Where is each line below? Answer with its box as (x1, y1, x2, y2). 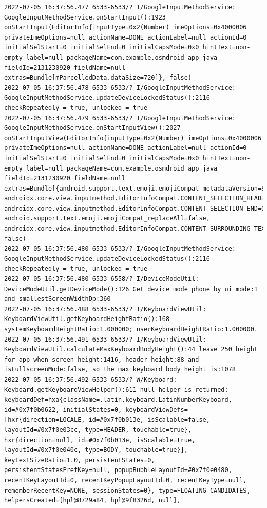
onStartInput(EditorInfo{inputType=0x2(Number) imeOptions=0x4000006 (4, 24, 247, 31)
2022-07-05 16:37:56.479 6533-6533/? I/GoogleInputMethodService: (4, 114, 236, 122)
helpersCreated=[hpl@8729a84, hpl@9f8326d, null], (4, 497, 181, 504)
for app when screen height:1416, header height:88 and (4, 355, 199, 363)
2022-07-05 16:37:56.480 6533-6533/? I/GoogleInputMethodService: (4, 245, 236, 253)
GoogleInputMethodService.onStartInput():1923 (4, 13, 166, 21)
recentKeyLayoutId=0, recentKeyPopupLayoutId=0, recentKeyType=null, (4, 476, 247, 484)
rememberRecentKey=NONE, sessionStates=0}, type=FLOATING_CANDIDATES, (4, 486, 251, 494)
